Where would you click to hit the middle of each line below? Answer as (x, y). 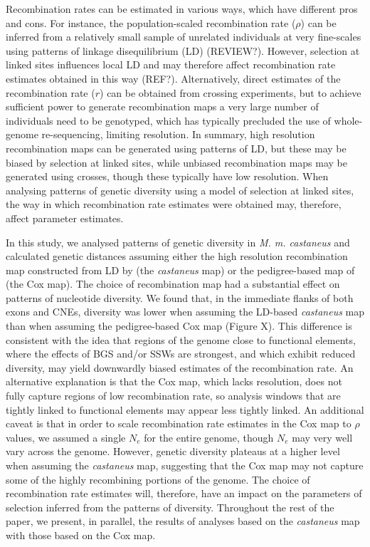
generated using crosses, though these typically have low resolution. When (167, 176)
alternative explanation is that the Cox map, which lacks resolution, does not (174, 381)
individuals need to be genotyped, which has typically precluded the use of (168, 120)
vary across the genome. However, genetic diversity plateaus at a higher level (173, 451)
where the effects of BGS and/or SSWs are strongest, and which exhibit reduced (181, 354)
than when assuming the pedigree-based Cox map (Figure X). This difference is (179, 326)
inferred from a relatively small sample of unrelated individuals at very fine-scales (184, 37)
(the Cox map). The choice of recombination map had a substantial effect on (173, 284)
